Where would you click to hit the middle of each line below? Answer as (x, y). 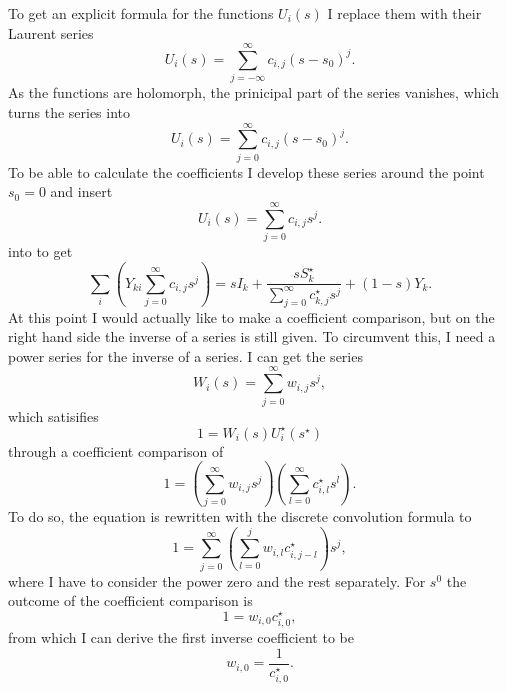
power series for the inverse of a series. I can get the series (185, 355)
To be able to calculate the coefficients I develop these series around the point (246, 171)
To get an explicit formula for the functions (141, 13)
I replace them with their (404, 13)
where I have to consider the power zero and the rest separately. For (217, 580)
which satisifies (53, 415)
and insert (81, 191)
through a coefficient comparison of (116, 450)
